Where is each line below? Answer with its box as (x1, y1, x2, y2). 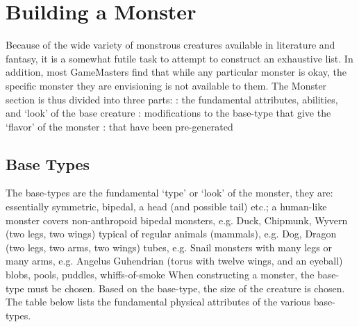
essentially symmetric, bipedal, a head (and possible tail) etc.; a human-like (6, 199, 327, 214)
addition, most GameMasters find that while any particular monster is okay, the (6, 65, 347, 79)
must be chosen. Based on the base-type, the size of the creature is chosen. (27, 280, 345, 295)
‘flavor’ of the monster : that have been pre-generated (6, 119, 233, 133)
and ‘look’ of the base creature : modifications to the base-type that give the (6, 106, 331, 120)
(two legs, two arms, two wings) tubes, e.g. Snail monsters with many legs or (6, 240, 332, 254)
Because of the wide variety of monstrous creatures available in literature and (6, 37, 335, 52)
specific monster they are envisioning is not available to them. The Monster (6, 78, 327, 92)
